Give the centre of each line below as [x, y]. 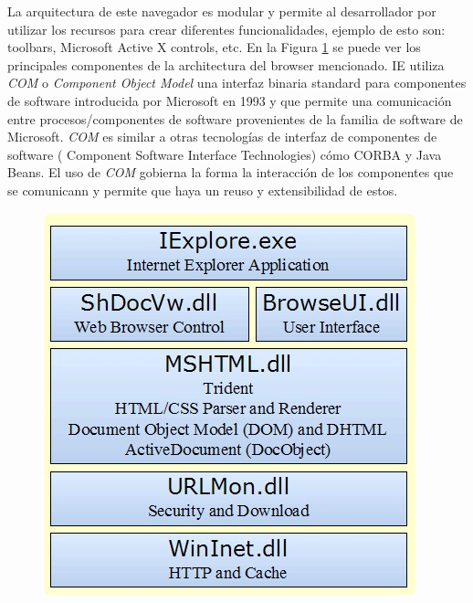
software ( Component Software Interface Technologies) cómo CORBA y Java [225, 154]
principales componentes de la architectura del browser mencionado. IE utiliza [226, 64]
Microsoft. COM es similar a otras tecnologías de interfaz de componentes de [222, 137]
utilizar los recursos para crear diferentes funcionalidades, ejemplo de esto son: [226, 29]
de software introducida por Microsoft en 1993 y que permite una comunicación [230, 100]
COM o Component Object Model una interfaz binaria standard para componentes [237, 83]
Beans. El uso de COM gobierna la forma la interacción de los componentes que [231, 172]
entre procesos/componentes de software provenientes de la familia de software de [235, 118]
